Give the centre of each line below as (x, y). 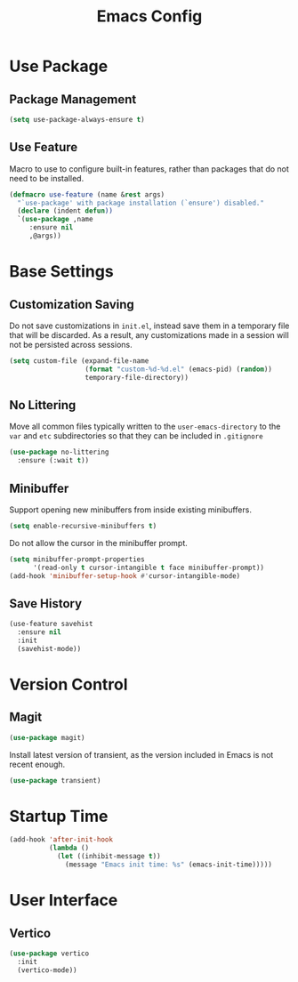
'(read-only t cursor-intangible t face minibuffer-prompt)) (149, 567)
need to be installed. (47, 178)
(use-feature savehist (51, 624)
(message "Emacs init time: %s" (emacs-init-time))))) (169, 865)
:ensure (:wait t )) (53, 461)
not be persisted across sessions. (71, 344)
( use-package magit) (48, 737)
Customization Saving (72, 304)
